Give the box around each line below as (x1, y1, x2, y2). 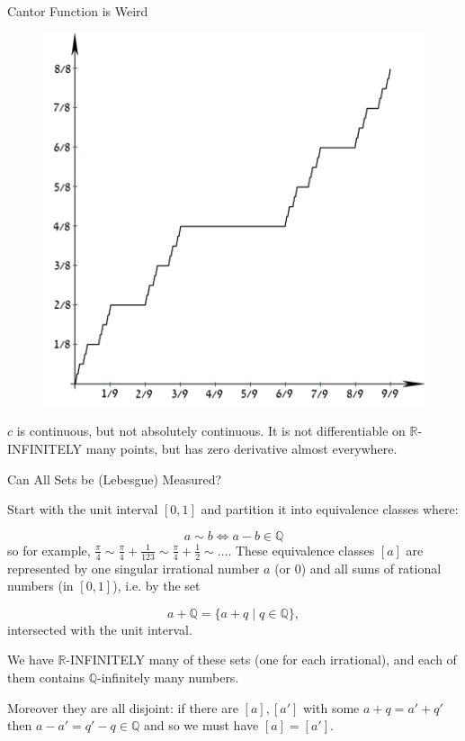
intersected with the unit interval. (7, 619, 192, 638)
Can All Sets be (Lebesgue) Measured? (7, 469, 222, 488)
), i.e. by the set (112, 576, 201, 595)
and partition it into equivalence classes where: (201, 500, 459, 519)
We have (7, 650, 54, 669)
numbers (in (7, 576, 74, 595)
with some (302, 698, 360, 717)
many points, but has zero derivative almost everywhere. (85, 439, 398, 458)
